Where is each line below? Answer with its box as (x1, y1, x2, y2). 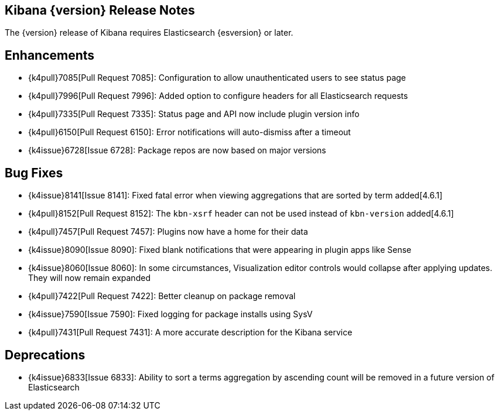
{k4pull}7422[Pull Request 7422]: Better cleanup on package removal (28, 291, 296, 301)
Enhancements (5, 47, 95, 63)
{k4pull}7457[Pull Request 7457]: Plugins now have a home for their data (28, 227, 308, 237)
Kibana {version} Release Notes (5, 3, 195, 18)
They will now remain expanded (28, 273, 151, 283)
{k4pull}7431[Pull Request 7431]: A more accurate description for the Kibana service (28, 327, 353, 338)
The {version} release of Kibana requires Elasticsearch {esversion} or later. (5, 28, 293, 38)
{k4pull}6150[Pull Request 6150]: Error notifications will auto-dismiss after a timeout (28, 127, 351, 138)
